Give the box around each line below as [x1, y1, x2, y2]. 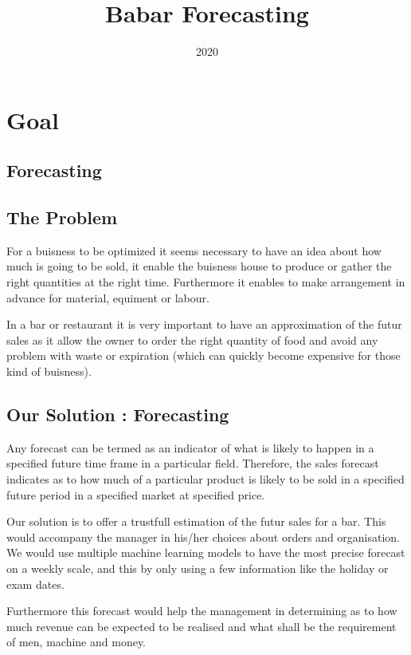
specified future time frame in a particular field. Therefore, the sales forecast [6, 455, 379, 472]
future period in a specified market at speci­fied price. [6, 486, 265, 503]
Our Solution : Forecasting [6, 402, 229, 427]
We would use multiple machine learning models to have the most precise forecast [6, 544, 405, 561]
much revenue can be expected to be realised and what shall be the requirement [6, 618, 397, 634]
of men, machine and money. [6, 633, 146, 650]
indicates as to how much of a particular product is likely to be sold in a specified [6, 471, 405, 487]
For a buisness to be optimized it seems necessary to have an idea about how [6, 242, 382, 258]
